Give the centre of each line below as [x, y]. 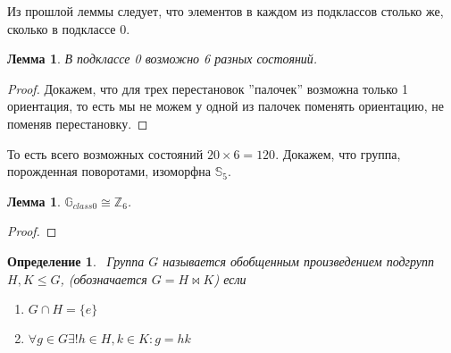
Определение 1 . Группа [76, 261]
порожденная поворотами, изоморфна [109, 171]
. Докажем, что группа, [338, 153]
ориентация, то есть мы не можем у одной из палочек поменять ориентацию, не [225, 106]
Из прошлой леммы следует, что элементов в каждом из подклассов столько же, [225, 11]
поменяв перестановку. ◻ [78, 123]
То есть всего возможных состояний [105, 153]
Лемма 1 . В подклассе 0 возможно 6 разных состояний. [163, 59]
